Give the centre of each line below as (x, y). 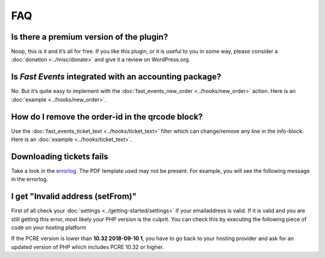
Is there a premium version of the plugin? (90, 37)
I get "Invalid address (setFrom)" (74, 196)
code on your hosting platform (49, 227)
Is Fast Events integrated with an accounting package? (116, 77)
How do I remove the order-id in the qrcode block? (107, 117)
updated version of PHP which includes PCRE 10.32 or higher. (88, 247)
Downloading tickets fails (60, 156)
